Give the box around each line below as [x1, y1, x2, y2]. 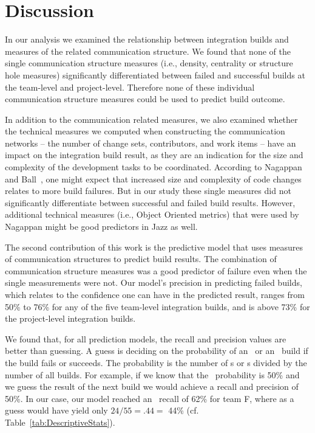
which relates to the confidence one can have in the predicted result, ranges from [5, 288, 305, 300]
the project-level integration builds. [5, 312, 136, 325]
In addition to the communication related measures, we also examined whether [5, 113, 298, 125]
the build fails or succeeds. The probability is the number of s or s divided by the [5, 356, 307, 369]
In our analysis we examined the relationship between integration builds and [5, 33, 289, 46]
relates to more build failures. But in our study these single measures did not [5, 184, 291, 197]
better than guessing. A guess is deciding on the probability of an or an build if [5, 344, 308, 357]
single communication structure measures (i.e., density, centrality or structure [5, 57, 293, 69]
